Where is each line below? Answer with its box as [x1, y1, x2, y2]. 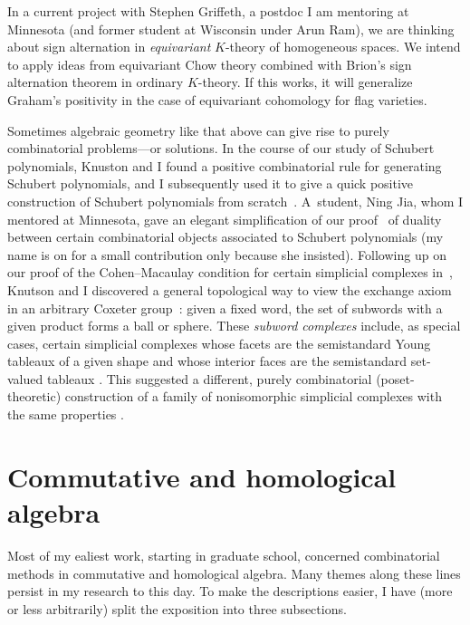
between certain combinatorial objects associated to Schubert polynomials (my [7, 227, 444, 246]
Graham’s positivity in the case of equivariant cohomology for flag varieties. [7, 90, 427, 109]
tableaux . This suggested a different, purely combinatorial [46, 369, 372, 388]
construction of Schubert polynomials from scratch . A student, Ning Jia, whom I [7, 191, 464, 210]
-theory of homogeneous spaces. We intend [225, 37, 461, 56]
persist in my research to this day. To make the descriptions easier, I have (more [7, 582, 453, 601]
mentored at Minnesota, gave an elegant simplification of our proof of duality [7, 209, 442, 228]
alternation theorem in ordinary [7, 72, 184, 91]
